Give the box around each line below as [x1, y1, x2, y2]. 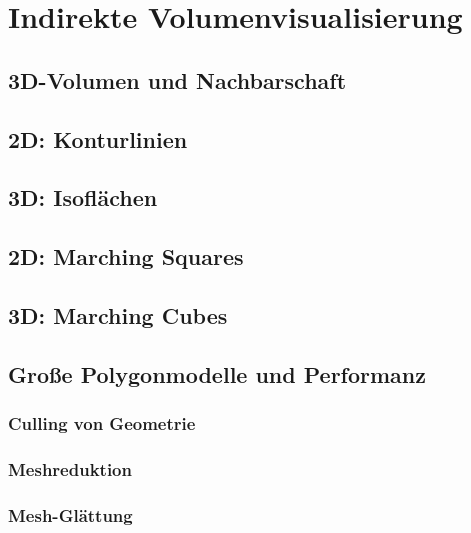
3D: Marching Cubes [8, 299, 228, 330]
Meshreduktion [8, 456, 132, 481]
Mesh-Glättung [8, 502, 133, 527]
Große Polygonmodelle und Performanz [8, 358, 427, 389]
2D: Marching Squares [8, 241, 244, 272]
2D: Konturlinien [8, 123, 188, 154]
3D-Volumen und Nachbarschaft [8, 64, 347, 95]
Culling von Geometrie [8, 410, 196, 435]
